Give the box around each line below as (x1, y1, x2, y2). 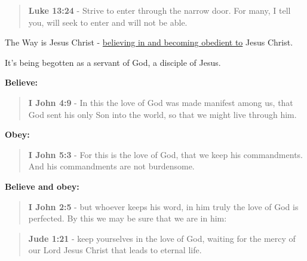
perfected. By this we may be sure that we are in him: (28, 212, 227, 224)
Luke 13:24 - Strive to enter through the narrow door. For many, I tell (28, 4, 291, 16)
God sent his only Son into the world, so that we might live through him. (28, 108, 297, 120)
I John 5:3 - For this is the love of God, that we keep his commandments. (28, 148, 303, 160)
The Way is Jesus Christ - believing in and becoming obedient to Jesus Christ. (5, 36, 293, 48)
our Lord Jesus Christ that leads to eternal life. (28, 244, 202, 256)
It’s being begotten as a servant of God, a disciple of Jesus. (5, 56, 221, 68)
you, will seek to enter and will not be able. (28, 16, 188, 28)
